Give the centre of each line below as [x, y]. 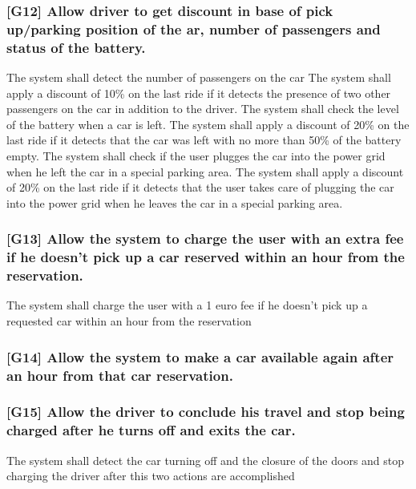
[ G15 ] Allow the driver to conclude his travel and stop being [206, 412]
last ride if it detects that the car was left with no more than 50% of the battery [204, 140]
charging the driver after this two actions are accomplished [151, 476]
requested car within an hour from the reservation [129, 321]
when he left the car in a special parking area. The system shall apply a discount [205, 171]
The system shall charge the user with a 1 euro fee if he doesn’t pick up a [187, 305]
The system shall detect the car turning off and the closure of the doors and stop [206, 460]
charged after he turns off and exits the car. [151, 430]
